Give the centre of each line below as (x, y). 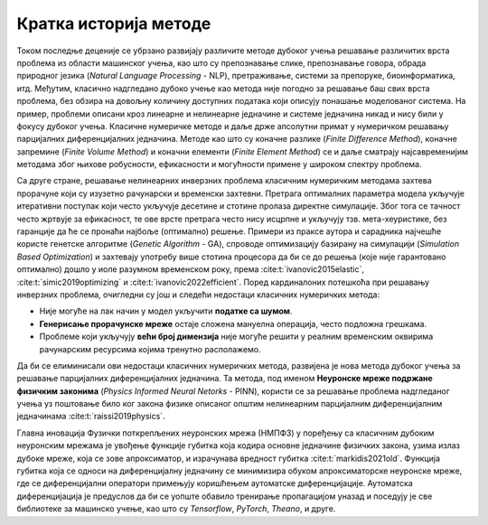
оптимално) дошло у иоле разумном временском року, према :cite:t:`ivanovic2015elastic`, (191, 269)
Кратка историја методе (114, 23)
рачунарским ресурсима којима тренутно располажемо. (150, 349)
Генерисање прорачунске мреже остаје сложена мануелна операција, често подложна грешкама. (233, 323)
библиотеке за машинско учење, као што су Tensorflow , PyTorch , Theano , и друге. (176, 509)
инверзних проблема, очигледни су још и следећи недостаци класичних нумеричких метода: (198, 295)
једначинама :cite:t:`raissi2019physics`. (91, 417)
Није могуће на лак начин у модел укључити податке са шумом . (166, 311)
